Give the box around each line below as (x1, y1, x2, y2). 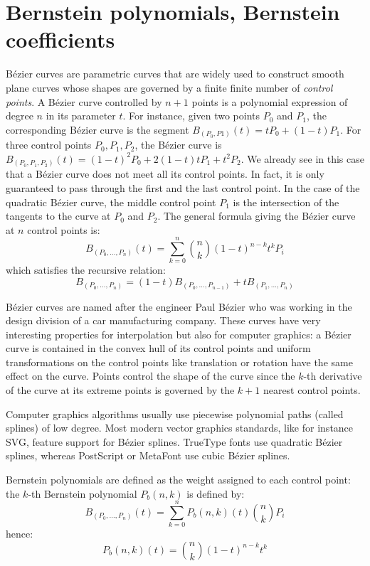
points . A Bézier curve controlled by (6, 94, 162, 109)
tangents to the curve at (6, 208, 111, 223)
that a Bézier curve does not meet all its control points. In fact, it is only (6, 166, 324, 181)
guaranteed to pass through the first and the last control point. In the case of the (6, 180, 360, 195)
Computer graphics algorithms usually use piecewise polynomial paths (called (6, 406, 344, 421)
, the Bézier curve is (134, 137, 222, 152)
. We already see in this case (240, 151, 364, 166)
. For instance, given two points (122, 108, 260, 123)
